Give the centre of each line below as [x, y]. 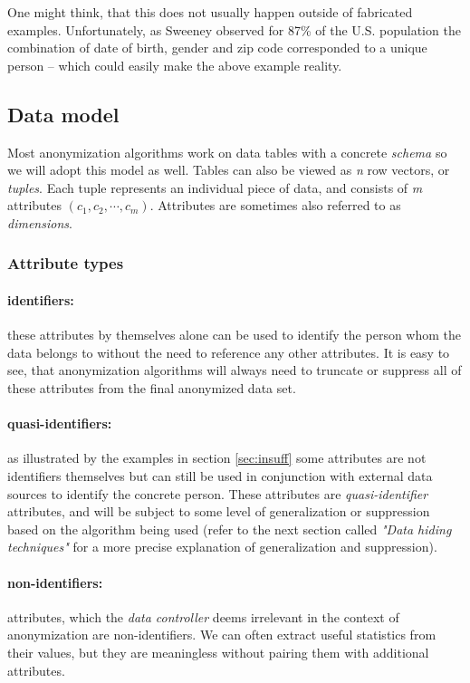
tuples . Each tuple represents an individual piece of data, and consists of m [215, 187]
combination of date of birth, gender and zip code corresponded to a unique [217, 48]
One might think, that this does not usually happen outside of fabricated [210, 12]
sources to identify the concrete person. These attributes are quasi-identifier [218, 493]
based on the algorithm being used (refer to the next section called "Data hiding [230, 529]
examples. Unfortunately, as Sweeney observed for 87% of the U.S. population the [234, 29]
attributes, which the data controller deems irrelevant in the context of [203, 616]
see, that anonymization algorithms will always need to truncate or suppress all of [235, 370]
